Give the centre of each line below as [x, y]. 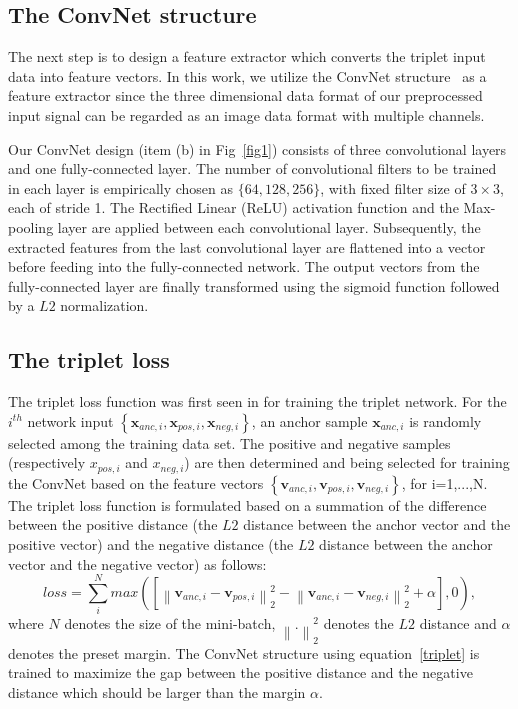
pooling [31, 226]
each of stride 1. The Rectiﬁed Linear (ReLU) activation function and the [233, 207]
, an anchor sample [309, 420]
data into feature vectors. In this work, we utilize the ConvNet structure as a [247, 75]
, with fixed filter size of [393, 187]
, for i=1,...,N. [444, 482]
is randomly [445, 420]
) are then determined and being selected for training [347, 462]
